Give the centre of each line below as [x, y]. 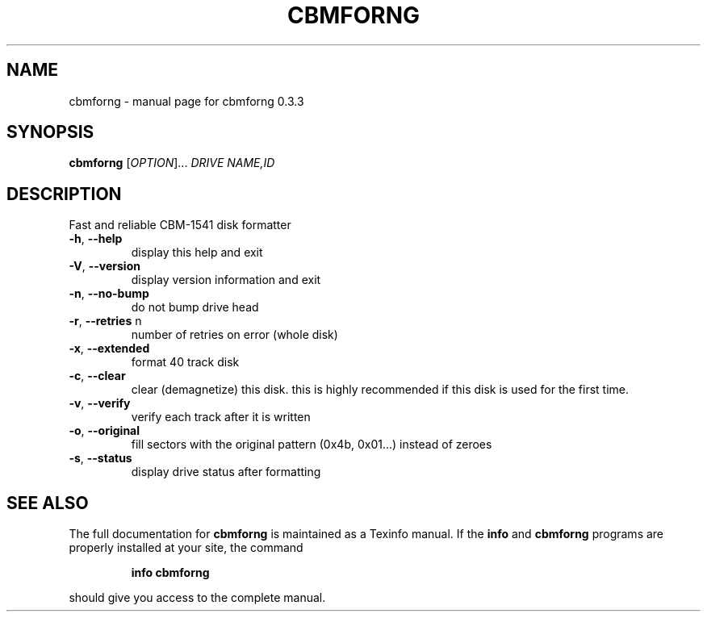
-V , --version [105, 266]
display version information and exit [226, 280]
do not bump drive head [195, 307]
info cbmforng [170, 573]
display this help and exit [197, 253]
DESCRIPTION [64, 194]
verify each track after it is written [221, 417]
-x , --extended [109, 349]
